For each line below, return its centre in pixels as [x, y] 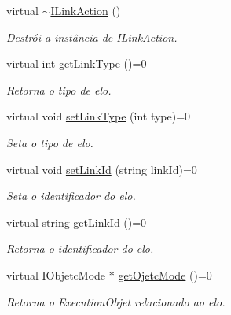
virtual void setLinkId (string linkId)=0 [102, 169]
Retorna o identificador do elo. [80, 248]
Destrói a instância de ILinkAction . [92, 37]
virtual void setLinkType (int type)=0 [99, 116]
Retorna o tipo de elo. [59, 89]
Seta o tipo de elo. [50, 142]
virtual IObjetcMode [56, 274]
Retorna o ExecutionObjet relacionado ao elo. [116, 301]
